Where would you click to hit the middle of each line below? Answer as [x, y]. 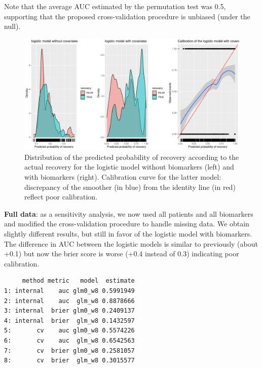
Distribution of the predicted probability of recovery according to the [132, 157]
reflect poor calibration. [61, 197]
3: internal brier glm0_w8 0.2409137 [69, 311]
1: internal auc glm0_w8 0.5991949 [69, 291]
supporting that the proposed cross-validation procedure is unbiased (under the [127, 16]
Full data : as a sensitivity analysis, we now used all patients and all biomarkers [129, 213]
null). [12, 26]
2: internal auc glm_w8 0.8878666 [69, 301]
